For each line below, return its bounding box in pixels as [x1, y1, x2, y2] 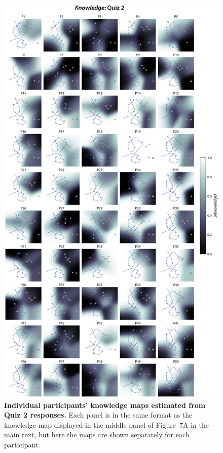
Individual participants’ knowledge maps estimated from [4, 399, 206, 410]
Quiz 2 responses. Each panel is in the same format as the [4, 409, 193, 420]
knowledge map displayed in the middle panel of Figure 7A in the [4, 419, 209, 430]
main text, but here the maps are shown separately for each [4, 429, 190, 440]
